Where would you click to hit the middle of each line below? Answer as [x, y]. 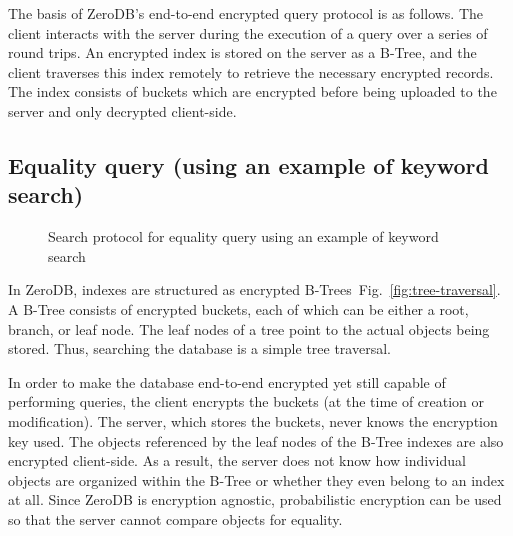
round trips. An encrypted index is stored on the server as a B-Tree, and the [242, 52]
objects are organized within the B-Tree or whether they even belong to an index [256, 479]
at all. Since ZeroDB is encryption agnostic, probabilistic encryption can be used [255, 499]
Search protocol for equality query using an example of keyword [243, 236]
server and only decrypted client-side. [122, 110]
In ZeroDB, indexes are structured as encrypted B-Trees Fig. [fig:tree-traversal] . [254, 289]
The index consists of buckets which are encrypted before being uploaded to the [252, 91]
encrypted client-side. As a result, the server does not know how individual [237, 460]
